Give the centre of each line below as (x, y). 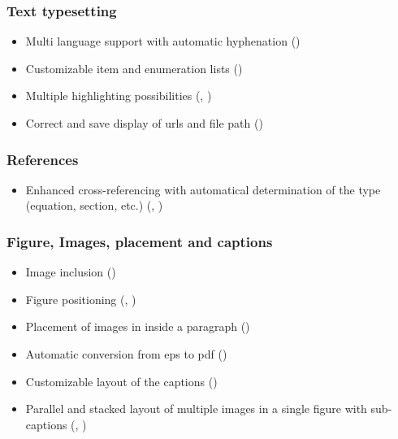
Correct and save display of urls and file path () (144, 123)
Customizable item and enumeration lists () (134, 68)
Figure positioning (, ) (81, 299)
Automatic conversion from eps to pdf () (126, 354)
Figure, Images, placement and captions (140, 241)
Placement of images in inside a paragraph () (138, 326)
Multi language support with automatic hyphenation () (163, 41)
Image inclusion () (71, 272)
